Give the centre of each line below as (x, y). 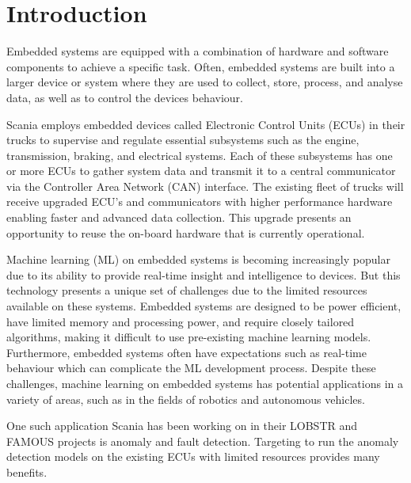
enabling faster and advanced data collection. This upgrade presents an (179, 217)
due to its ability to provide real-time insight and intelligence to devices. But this (204, 274)
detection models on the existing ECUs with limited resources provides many (193, 456)
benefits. (27, 472)
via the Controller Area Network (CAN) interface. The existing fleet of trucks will (205, 186)
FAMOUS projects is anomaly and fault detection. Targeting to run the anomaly (203, 441)
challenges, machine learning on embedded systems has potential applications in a (205, 383)
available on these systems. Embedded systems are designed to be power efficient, (204, 306)
